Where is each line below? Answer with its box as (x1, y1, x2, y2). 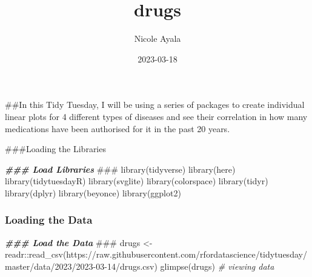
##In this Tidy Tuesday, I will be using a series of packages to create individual (5, 98, 305, 111)
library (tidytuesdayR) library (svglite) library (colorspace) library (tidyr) (5, 175, 268, 187)
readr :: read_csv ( (5, 248, 67, 261)
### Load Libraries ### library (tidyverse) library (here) (5, 162, 236, 175)
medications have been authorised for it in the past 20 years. (5, 122, 230, 135)
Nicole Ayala (134, 32, 181, 45)
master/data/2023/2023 (5, 259, 93, 272)
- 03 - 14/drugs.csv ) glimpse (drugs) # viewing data (93, 259, 274, 272)
